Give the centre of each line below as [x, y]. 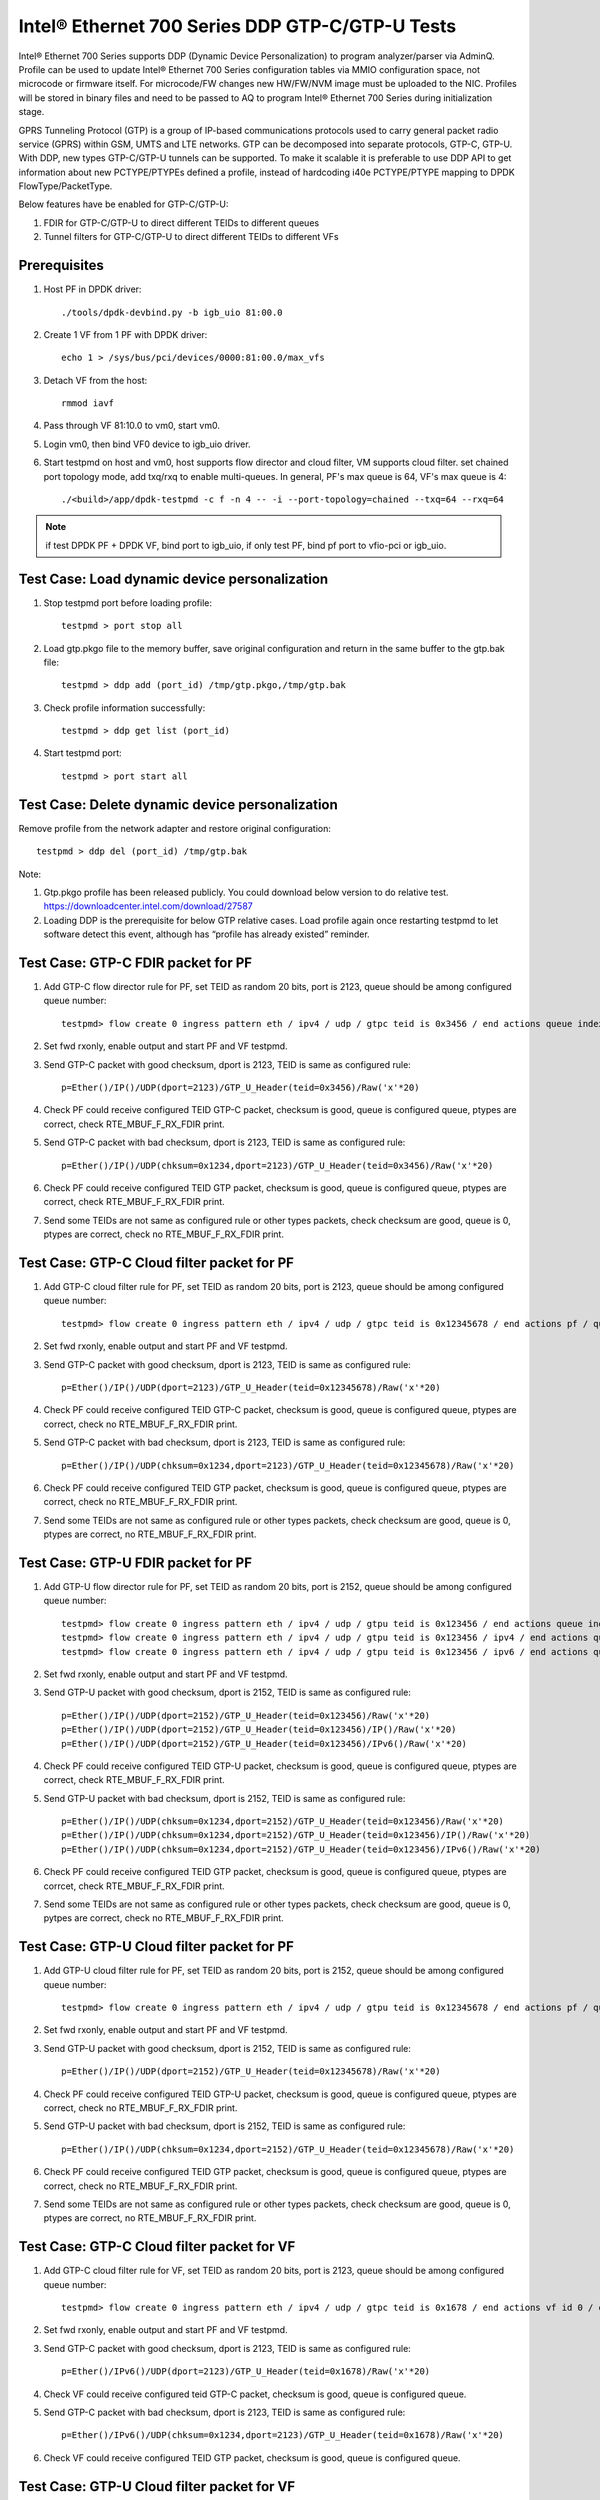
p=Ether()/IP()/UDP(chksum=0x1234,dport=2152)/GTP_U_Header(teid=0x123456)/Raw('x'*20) [283, 1821]
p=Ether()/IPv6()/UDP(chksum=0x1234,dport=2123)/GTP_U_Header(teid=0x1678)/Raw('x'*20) [283, 2435]
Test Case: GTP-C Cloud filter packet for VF [157, 2246]
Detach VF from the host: [95, 380]
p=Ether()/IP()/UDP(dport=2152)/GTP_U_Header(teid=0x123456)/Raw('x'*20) [246, 1715]
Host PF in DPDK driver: [92, 289]
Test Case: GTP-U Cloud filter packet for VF [157, 2486]
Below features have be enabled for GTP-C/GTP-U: [123, 204]
